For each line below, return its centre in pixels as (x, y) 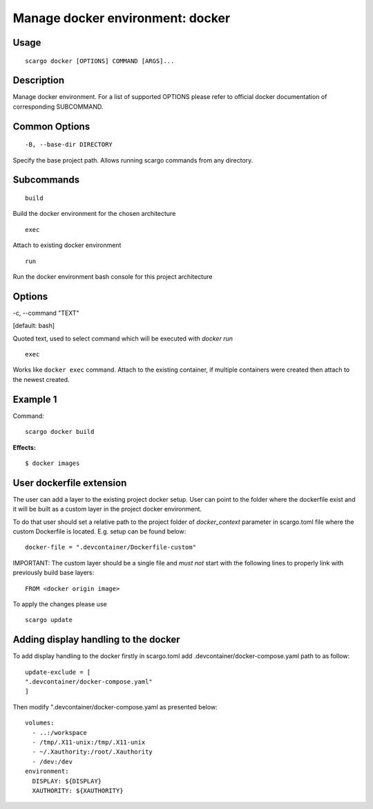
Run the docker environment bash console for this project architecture (113, 277)
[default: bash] (34, 326)
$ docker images (52, 463)
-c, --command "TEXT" (46, 313)
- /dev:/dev (52, 762)
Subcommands (46, 180)
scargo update (49, 620)
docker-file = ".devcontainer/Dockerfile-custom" (111, 547)
